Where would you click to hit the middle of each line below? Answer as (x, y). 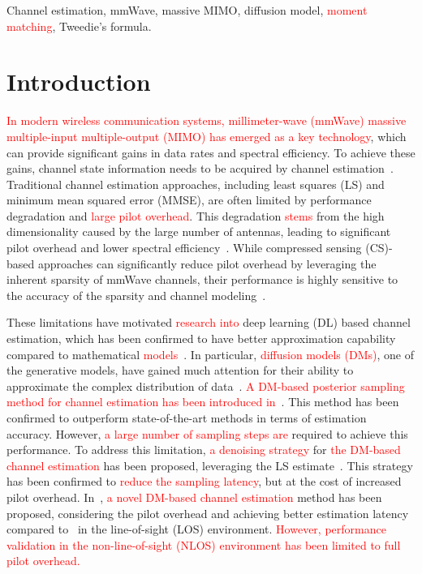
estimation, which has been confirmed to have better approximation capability (201, 338)
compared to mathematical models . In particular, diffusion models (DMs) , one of (210, 354)
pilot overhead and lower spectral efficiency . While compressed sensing (184, 248)
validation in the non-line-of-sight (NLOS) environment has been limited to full (204, 544)
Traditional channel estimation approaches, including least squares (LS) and (196, 184)
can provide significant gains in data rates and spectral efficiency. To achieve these (211, 152)
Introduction (79, 81)
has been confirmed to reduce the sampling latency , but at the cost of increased (204, 481)
